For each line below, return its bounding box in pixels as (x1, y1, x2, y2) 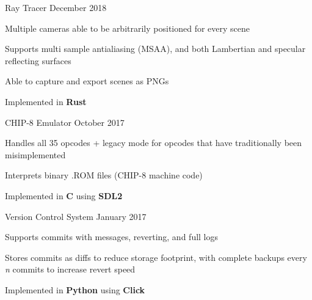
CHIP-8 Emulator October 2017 (5, 115, 125, 128)
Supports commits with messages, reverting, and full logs (5, 230, 219, 243)
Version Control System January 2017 (5, 210, 147, 222)
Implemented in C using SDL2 (5, 189, 123, 202)
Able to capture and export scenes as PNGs (5, 75, 169, 87)
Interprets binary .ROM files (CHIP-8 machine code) (5, 169, 203, 181)
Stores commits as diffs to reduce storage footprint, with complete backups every (5, 251, 307, 263)
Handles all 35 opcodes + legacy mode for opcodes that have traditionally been (5, 136, 302, 149)
